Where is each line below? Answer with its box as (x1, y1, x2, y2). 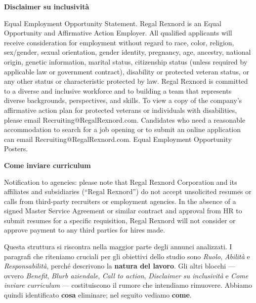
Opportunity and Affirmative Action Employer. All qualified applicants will (4, 28, 232, 38)
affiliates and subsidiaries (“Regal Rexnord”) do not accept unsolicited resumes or (4, 186, 252, 197)
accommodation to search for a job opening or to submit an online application (4, 124, 241, 135)
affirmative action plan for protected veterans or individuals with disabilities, (4, 104, 237, 115)
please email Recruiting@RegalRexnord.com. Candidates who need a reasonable (4, 114, 246, 125)
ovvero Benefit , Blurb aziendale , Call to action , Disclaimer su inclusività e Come (4, 270, 249, 280)
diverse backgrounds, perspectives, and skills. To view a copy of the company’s (4, 95, 242, 105)
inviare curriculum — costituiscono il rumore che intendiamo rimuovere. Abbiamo (4, 280, 253, 290)
